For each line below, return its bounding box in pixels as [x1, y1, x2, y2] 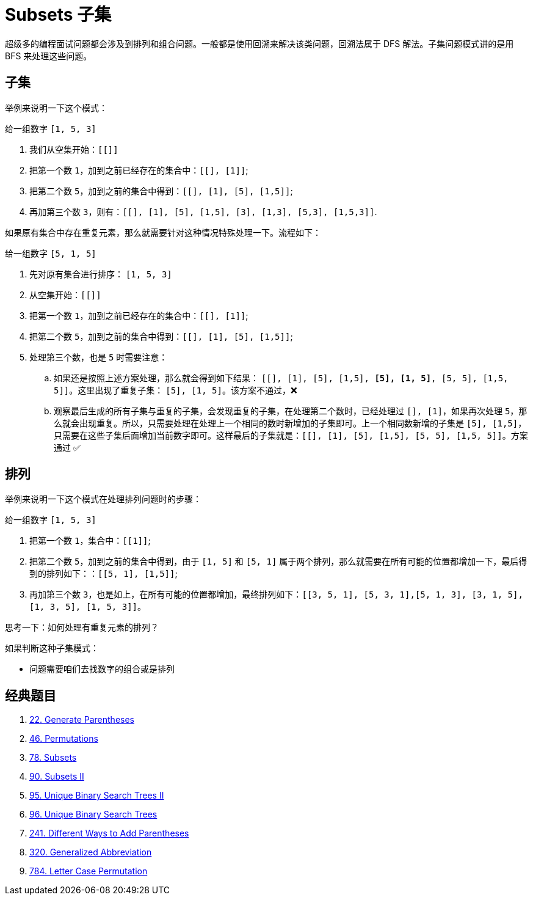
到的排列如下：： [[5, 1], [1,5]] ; [29, 568, 178, 579]
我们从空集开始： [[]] [29, 144, 118, 155]
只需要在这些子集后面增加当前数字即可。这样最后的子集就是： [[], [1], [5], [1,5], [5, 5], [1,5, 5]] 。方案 [54, 430, 528, 441]
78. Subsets [29, 752, 77, 763]
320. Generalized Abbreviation [29, 847, 152, 858]
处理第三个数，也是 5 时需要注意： [29, 351, 168, 362]
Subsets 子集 [5, 4, 112, 25]
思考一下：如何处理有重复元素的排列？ [5, 622, 159, 633]
